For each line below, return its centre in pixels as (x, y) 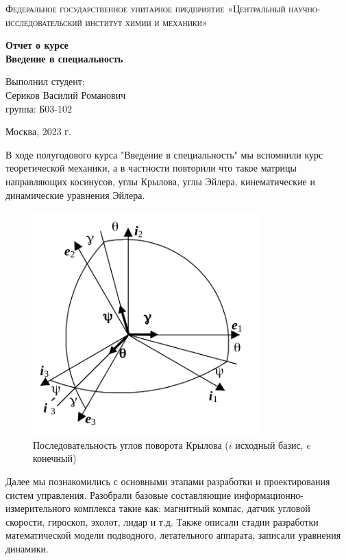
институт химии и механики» (146, 22)
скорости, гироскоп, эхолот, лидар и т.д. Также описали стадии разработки (162, 521)
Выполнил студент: (45, 81)
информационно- (269, 494)
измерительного (38, 508)
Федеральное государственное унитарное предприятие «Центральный (146, 8)
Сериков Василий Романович (66, 94)
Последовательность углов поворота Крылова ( (131, 444)
